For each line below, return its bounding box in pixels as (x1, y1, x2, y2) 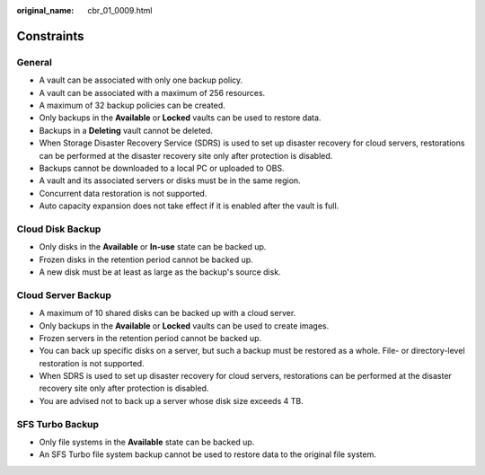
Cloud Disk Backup (16, 223, 101, 235)
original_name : (16, 5, 75, 15)
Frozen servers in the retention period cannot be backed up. (39, 332, 262, 343)
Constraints (16, 28, 84, 44)
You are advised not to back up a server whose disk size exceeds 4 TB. (39, 395, 304, 406)
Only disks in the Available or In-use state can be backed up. (39, 242, 267, 252)
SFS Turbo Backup (16, 418, 99, 430)
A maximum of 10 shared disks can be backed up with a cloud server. (39, 308, 296, 319)
